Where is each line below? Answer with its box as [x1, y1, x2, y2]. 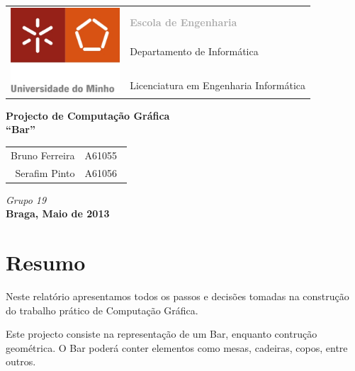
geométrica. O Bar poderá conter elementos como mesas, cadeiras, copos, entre [6, 340, 348, 355]
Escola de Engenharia [130, 15, 237, 30]
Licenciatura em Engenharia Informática [130, 78, 306, 93]
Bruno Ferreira [11, 147, 75, 162]
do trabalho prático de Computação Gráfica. [6, 302, 198, 317]
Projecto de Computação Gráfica [6, 108, 170, 122]
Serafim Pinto [15, 165, 75, 180]
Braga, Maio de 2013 [6, 206, 110, 221]
